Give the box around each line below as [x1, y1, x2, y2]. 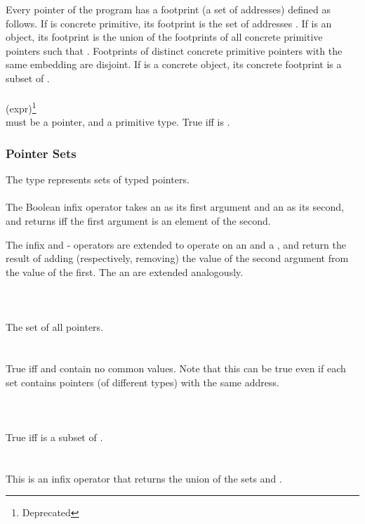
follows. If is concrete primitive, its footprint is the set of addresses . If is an [6, 15, 332, 30]
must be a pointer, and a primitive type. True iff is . [6, 114, 230, 129]
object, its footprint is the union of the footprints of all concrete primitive [6, 30, 323, 44]
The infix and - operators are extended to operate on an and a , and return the [6, 237, 346, 251]
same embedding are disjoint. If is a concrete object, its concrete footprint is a [6, 57, 342, 72]
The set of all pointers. [6, 320, 104, 334]
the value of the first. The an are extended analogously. [6, 264, 244, 279]
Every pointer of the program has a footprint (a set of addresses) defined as [6, 2, 331, 16]
